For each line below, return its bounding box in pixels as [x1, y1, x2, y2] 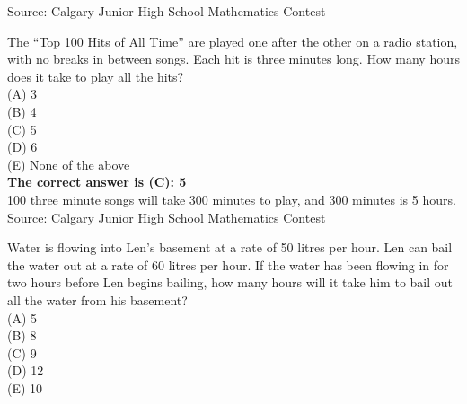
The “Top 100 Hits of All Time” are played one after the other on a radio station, [7, 31, 458, 50]
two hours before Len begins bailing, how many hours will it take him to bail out [7, 273, 454, 292]
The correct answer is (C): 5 [7, 172, 187, 191]
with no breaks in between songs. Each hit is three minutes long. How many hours [7, 49, 460, 68]
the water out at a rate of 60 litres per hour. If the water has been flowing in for [7, 255, 449, 274]
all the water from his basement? [7, 290, 188, 309]
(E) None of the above [7, 154, 130, 173]
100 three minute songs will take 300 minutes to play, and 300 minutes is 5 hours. [7, 189, 456, 208]
